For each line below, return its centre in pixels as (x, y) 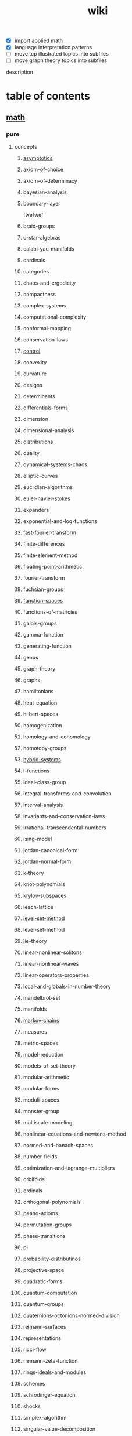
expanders (36, 510)
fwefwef (33, 215)
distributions (38, 442)
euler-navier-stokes (47, 498)
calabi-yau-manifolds (49, 249)
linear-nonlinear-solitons (53, 952)
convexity (35, 363)
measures (35, 1032)
